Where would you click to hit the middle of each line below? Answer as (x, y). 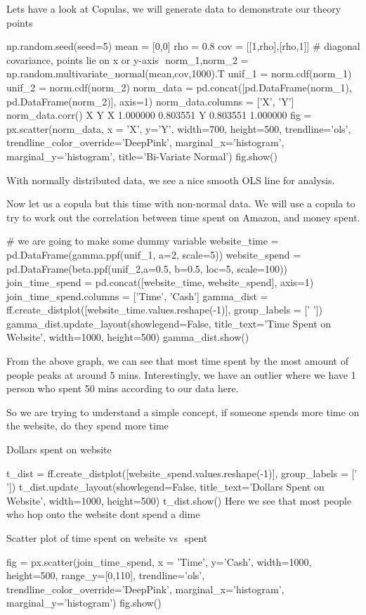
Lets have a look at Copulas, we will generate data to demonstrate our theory (174, 8)
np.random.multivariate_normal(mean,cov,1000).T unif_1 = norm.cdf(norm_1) (179, 73)
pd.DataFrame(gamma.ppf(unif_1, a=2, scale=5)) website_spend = (154, 254)
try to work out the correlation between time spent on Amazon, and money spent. (183, 217)
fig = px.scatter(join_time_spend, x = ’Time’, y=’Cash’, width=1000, (159, 561)
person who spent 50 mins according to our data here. (123, 388)
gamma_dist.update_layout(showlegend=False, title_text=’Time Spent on (169, 323)
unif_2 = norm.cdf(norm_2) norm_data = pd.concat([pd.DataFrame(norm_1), (179, 87)
